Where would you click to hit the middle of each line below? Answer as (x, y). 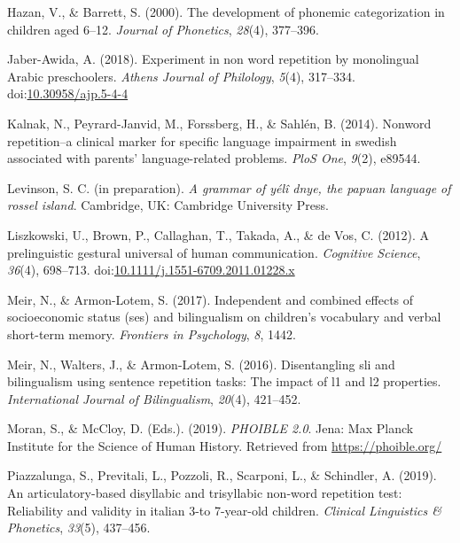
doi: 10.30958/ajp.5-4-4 (68, 93)
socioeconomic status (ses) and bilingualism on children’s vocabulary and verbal (224, 317)
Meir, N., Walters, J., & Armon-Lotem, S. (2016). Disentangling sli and (201, 364)
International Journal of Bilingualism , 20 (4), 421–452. (154, 398)
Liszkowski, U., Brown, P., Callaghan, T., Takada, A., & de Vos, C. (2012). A (218, 234)
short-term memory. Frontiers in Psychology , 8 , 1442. (152, 334)
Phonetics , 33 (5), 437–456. (79, 527)
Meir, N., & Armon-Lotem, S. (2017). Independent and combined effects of (211, 299)
